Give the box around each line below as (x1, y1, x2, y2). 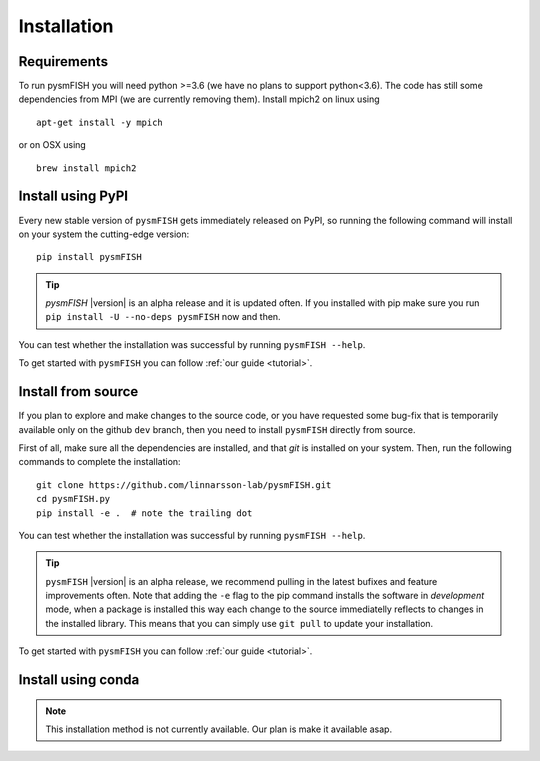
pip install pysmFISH (36, 251, 142, 263)
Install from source (18, 383, 139, 400)
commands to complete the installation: (18, 456, 181, 468)
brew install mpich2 (36, 162, 137, 174)
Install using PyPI (18, 188, 129, 205)
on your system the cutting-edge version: (18, 228, 190, 240)
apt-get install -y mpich (36, 116, 164, 128)
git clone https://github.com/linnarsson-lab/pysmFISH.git (36, 479, 332, 490)
